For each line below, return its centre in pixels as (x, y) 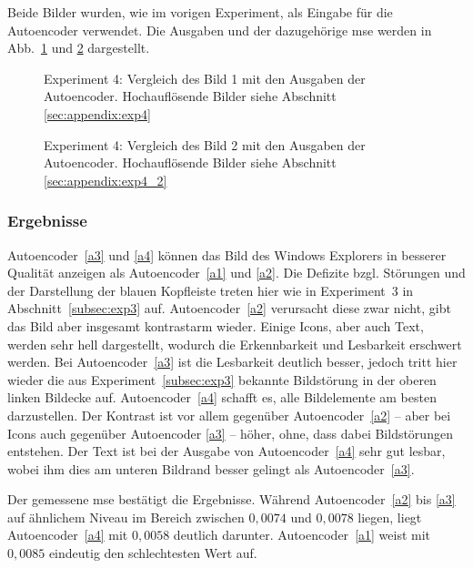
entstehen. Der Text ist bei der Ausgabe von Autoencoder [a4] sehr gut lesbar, (226, 451)
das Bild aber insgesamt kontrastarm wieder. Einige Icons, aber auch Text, (216, 325)
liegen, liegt (390, 517)
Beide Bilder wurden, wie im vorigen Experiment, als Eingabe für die (200, 12)
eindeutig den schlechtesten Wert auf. (153, 553)
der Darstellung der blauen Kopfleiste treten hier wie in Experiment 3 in (211, 290)
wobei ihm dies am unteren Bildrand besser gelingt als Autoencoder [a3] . (211, 468)
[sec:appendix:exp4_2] (106, 180)
